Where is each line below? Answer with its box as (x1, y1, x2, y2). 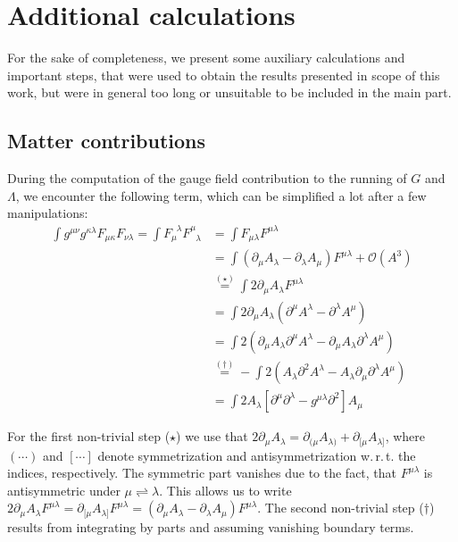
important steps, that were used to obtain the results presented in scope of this (7, 65, 440, 84)
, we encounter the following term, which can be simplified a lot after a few (15, 186, 427, 204)
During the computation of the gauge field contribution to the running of (7, 169, 407, 188)
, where (385, 427, 425, 446)
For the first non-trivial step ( (7, 427, 171, 446)
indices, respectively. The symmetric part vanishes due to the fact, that (7, 463, 397, 482)
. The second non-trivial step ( (257, 498, 424, 517)
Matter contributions (7, 127, 206, 154)
